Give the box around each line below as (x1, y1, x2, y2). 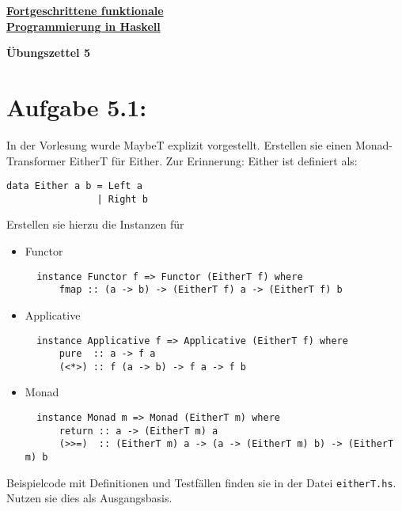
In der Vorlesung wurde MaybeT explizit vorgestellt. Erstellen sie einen (6, 136, 352, 153)
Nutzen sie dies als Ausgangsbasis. (6, 490, 173, 506)
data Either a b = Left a (6, 180, 142, 192)
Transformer (6, 152, 66, 168)
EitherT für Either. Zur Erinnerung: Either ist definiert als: (69, 152, 358, 168)
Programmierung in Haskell (6, 17, 161, 34)
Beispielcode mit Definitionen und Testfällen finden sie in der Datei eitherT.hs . (6, 474, 396, 490)
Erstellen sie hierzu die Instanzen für (6, 216, 184, 233)
